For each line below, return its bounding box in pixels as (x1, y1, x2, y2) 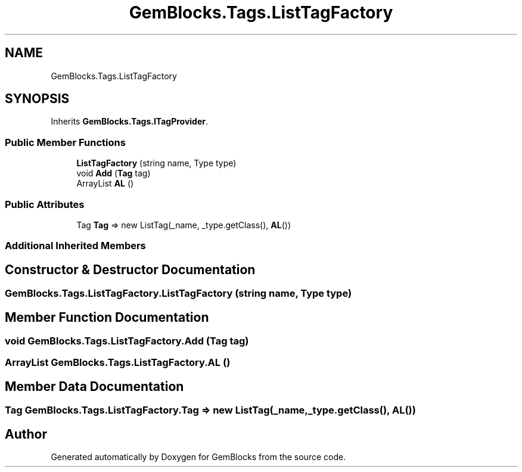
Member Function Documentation (5, 309, 209, 325)
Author (5, 426, 47, 442)
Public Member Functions (5, 136, 126, 148)
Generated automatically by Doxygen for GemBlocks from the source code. (51, 452, 346, 462)
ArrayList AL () (76, 178, 134, 189)
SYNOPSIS (5, 91, 70, 107)
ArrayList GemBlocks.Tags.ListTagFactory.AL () (5, 356, 231, 369)
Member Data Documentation (5, 378, 184, 394)
